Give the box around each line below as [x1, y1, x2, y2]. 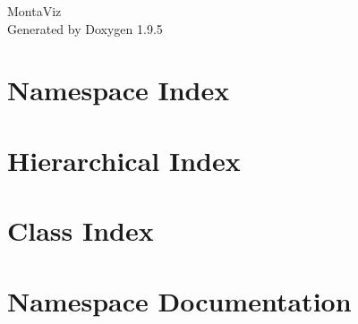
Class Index [7, 212, 154, 249]
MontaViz [7, 2, 62, 20]
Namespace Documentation [7, 282, 352, 319]
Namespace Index [7, 72, 230, 108]
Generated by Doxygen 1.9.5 [7, 19, 163, 38]
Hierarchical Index [7, 141, 241, 178]
